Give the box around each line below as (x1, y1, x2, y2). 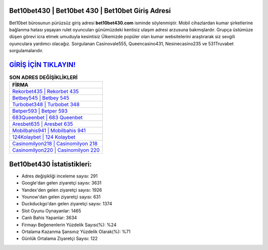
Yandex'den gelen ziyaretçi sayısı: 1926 (21, 187, 102, 193)
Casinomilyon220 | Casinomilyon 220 (12, 147, 100, 154)
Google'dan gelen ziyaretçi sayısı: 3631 (21, 180, 102, 186)
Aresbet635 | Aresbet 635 (12, 121, 73, 128)
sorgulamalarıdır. (9, 48, 44, 54)
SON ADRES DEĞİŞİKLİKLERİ (9, 74, 78, 81)
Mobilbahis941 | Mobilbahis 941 (12, 127, 86, 134)
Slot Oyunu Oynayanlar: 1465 (21, 208, 81, 214)
